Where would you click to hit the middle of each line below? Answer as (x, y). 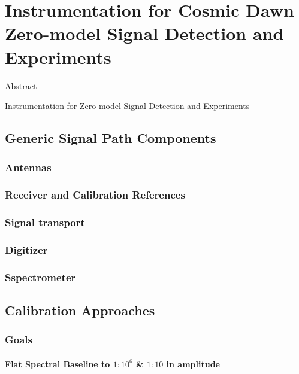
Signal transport (45, 222)
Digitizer (26, 249)
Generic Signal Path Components (111, 138)
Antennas (28, 167)
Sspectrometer (40, 277)
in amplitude (193, 364)
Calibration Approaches (80, 310)
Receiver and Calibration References (95, 195)
